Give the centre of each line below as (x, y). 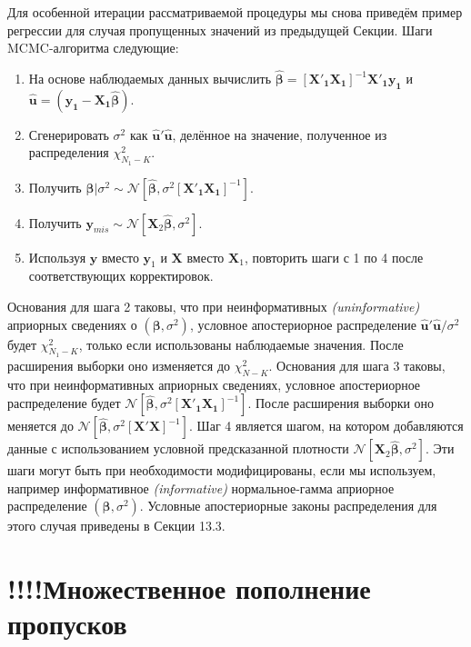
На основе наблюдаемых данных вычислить (150, 78)
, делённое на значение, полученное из (280, 134)
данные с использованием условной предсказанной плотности (178, 448)
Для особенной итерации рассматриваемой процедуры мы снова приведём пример (235, 12)
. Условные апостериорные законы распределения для (288, 506)
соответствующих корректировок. (121, 276)
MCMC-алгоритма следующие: (93, 48)
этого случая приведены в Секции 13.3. (116, 526)
